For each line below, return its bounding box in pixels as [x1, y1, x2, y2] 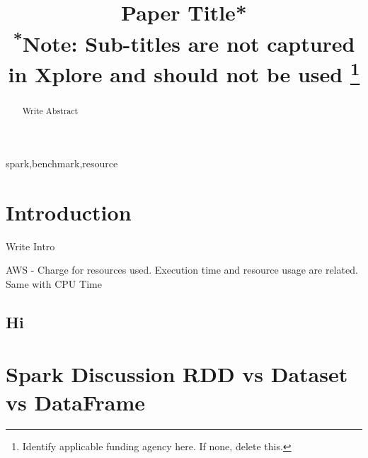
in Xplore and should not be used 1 [8, 56, 360, 89]
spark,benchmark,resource [6, 155, 118, 170]
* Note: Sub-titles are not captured [13, 26, 355, 57]
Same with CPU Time [6, 276, 102, 291]
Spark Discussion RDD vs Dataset [6, 359, 348, 389]
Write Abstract [22, 105, 79, 117]
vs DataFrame [6, 387, 146, 416]
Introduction [6, 197, 132, 226]
